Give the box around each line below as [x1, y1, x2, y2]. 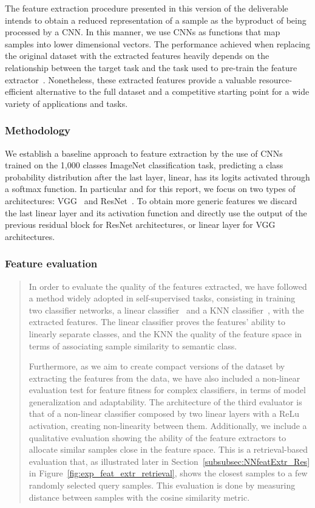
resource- [259, 73, 293, 86]
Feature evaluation [5, 256, 98, 271]
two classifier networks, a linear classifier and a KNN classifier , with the [29, 303, 304, 316]
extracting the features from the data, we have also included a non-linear [29, 371, 300, 384]
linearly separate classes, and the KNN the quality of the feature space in [29, 327, 302, 340]
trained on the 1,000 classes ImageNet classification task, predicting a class [5, 159, 283, 171]
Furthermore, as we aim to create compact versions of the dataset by [29, 360, 285, 372]
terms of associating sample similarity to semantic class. [29, 339, 237, 352]
